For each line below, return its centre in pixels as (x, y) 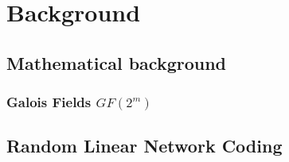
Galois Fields (49, 102)
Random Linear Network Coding (144, 146)
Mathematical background (117, 62)
